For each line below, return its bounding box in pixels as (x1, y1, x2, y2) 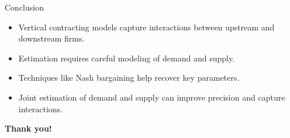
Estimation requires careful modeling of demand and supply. (18, 51, 235, 64)
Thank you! (5, 122, 52, 134)
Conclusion (5, 1, 44, 13)
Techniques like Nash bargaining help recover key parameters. (18, 71, 240, 84)
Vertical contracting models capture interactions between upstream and (18, 20, 275, 33)
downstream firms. (18, 32, 85, 44)
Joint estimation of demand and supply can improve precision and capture (18, 91, 285, 103)
